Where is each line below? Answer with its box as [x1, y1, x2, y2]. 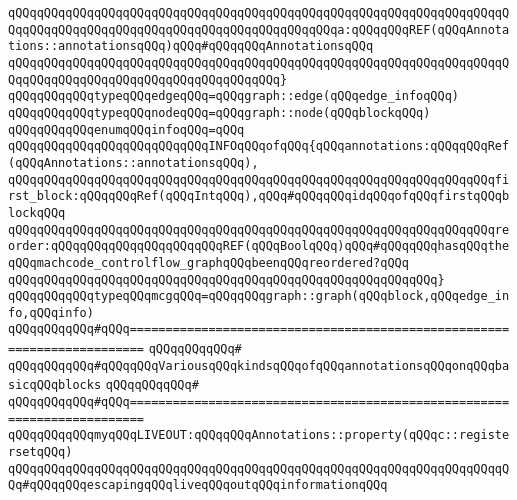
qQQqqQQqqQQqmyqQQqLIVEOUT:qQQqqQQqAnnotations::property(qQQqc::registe [8, 428, 510, 443]
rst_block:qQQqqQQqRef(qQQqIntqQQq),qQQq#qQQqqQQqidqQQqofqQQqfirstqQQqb [8, 189, 510, 204]
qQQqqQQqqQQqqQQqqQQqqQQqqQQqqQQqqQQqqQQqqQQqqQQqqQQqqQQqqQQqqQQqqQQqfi [8, 172, 510, 187]
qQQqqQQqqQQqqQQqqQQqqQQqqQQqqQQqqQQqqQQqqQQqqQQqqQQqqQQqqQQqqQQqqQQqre [8, 222, 510, 237]
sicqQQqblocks [8, 378, 102, 393]
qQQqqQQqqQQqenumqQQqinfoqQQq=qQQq [8, 122, 245, 137]
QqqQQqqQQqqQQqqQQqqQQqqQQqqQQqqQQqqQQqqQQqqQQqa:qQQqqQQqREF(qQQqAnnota [8, 22, 510, 37]
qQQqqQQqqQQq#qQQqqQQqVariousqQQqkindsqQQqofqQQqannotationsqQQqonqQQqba [8, 358, 510, 373]
